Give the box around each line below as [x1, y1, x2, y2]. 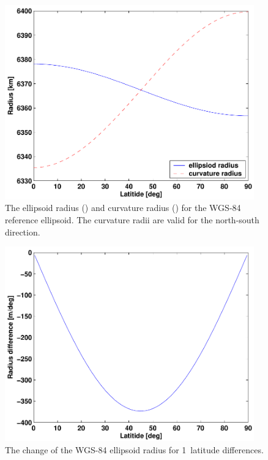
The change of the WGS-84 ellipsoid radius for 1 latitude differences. [5, 443, 264, 456]
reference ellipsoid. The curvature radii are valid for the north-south [5, 213, 259, 226]
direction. [5, 225, 40, 238]
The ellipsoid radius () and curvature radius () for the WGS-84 [5, 201, 241, 214]
